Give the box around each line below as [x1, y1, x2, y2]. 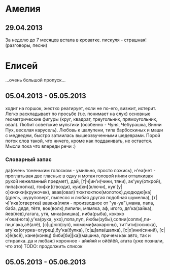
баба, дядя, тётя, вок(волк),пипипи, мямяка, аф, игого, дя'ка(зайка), [5, 205, 153, 211]
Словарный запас [5, 156, 52, 163]
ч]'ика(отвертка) [5, 200, 42, 206]
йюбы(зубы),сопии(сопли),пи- [86, 216, 151, 222]
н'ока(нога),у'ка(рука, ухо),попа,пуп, [5, 216, 85, 222]
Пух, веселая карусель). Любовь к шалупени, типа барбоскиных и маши [5, 127, 163, 133]
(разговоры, [5, 42, 32, 48]
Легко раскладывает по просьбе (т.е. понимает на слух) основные [5, 111, 151, 117]
